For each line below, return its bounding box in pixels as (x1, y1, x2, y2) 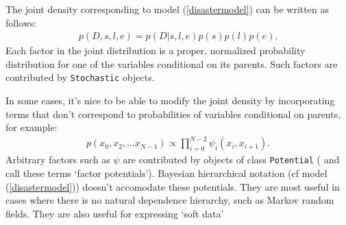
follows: (5, 15, 37, 29)
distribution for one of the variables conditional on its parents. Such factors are (5, 56, 338, 71)
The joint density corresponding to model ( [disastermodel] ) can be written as (5, 2, 329, 16)
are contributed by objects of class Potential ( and (123, 152, 340, 167)
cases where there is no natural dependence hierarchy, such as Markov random (5, 193, 334, 207)
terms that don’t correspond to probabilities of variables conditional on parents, (5, 106, 341, 121)
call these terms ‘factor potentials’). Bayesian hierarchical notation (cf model (5, 166, 328, 180)
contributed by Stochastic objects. (5, 70, 155, 84)
